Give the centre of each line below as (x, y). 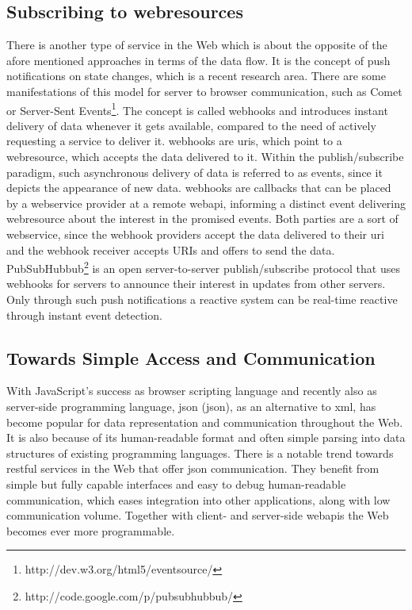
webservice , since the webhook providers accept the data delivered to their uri (195, 234)
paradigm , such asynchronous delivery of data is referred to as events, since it (195, 172)
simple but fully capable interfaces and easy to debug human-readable (176, 483)
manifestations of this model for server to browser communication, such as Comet (204, 91)
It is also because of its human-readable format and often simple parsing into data (206, 437)
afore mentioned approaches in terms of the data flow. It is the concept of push (198, 60)
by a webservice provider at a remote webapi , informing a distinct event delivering (206, 203)
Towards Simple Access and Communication (191, 357)
